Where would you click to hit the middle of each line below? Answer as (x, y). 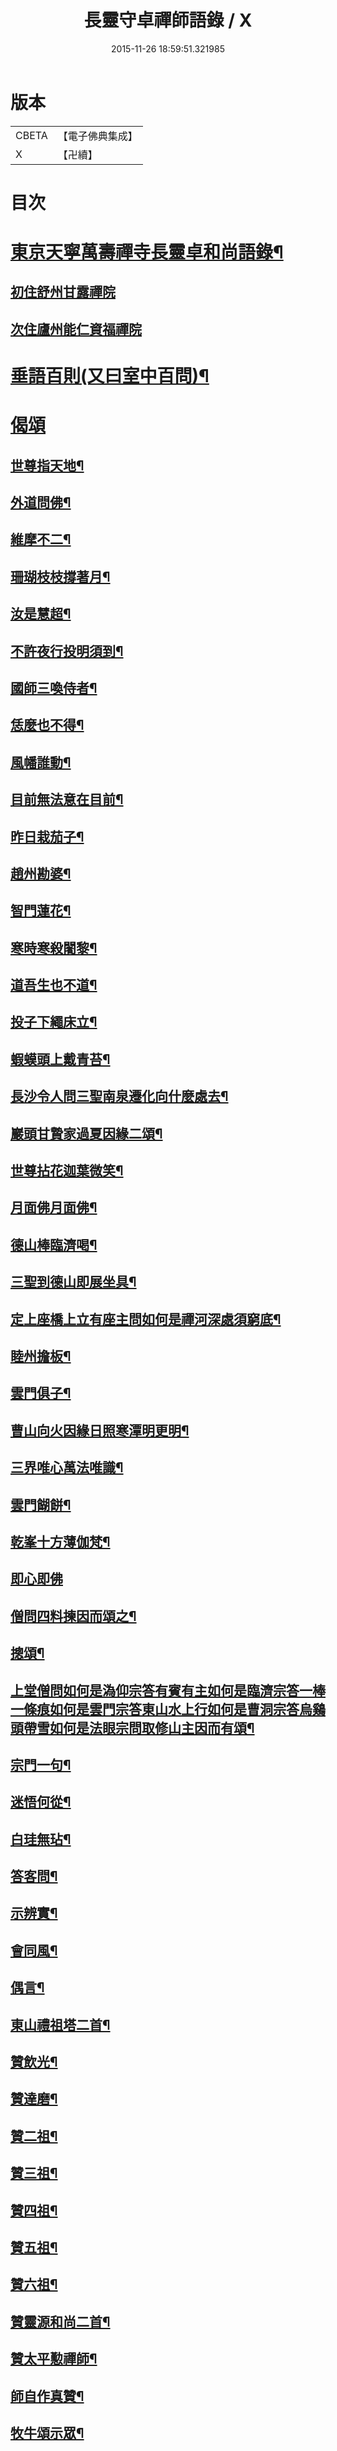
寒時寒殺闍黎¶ (54, 947)
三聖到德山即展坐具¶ (73, 1282)
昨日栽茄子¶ (47, 836)
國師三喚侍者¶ (54, 687)
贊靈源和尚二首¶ (60, 2321)
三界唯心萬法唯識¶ (67, 1467)
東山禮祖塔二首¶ (60, 2024)
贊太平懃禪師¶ (54, 2359)
